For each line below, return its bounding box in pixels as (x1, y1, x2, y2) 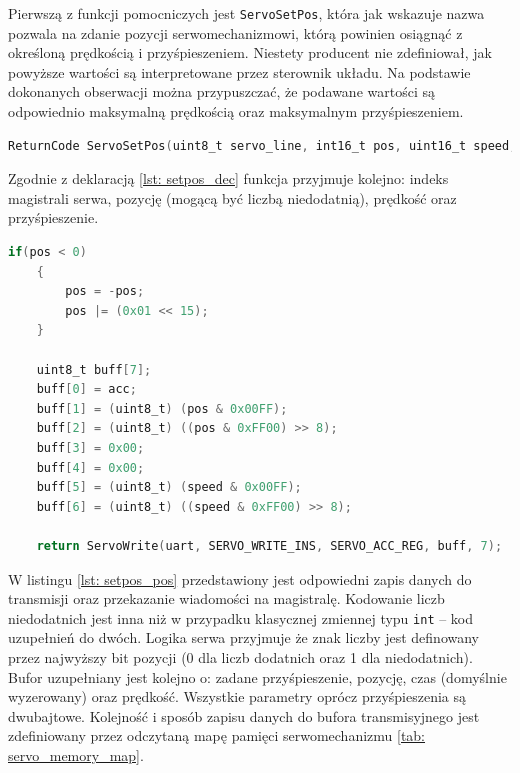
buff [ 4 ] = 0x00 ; (36, 460, 145, 475)
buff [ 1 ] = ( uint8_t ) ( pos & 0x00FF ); (36, 401, 288, 416)
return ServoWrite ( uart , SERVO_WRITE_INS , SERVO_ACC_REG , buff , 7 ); (36, 538, 503, 553)
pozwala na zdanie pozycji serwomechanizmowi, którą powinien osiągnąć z (8, 22, 463, 43)
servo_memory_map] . (8, 744, 144, 765)
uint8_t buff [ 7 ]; (36, 362, 152, 377)
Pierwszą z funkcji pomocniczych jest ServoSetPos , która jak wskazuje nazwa (8, 3, 485, 23)
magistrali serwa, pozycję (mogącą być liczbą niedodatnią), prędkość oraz (8, 187, 457, 208)
